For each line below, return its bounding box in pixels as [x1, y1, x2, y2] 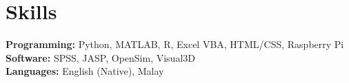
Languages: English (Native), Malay [6, 64, 164, 78]
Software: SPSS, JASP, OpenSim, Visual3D [6, 50, 195, 64]
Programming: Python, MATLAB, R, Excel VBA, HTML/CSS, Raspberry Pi [6, 37, 344, 51]
